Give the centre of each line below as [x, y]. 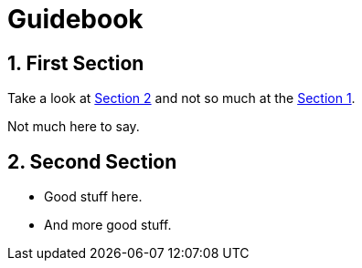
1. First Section [76, 63]
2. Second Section [92, 161]
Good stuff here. [93, 197]
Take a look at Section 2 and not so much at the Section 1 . [181, 98]
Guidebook [75, 19]
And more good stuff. [108, 225]
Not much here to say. [74, 127]
